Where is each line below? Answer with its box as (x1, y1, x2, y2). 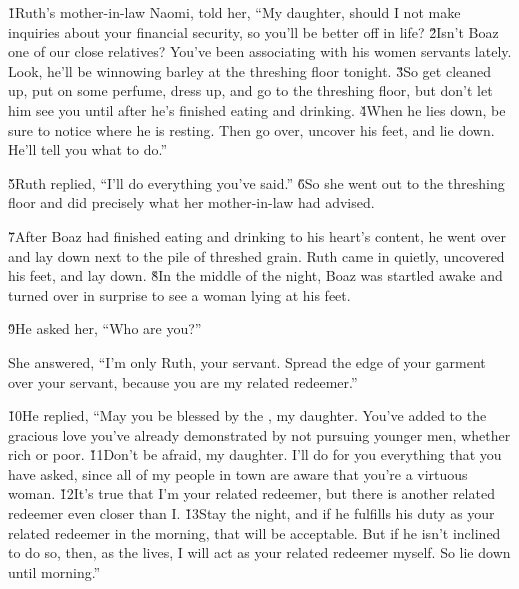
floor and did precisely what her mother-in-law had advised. (8, 192, 375, 213)
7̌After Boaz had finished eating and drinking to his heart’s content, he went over (8, 225, 506, 246)
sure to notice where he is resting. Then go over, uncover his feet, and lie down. (8, 119, 495, 140)
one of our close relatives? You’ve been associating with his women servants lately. (8, 41, 512, 62)
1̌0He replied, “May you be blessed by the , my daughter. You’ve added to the (8, 405, 487, 426)
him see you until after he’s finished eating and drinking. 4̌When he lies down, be (8, 99, 506, 120)
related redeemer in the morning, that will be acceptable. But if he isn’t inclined (8, 522, 501, 543)
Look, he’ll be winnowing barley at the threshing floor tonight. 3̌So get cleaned (8, 60, 492, 81)
